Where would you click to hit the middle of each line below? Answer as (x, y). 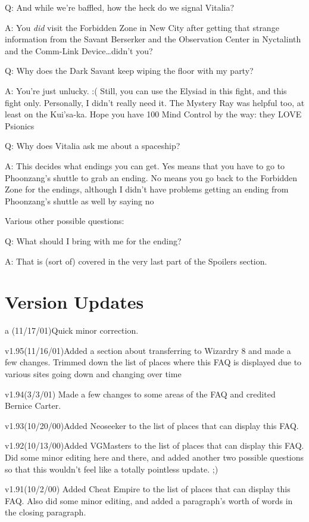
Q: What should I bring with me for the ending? (93, 240)
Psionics (20, 125)
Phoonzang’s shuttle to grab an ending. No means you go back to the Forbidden (151, 177)
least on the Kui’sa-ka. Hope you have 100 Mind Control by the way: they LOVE (153, 114)
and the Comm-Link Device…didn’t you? (79, 50)
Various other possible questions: (65, 221)
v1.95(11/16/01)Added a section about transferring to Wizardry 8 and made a (148, 350)
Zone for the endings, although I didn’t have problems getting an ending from (147, 189)
